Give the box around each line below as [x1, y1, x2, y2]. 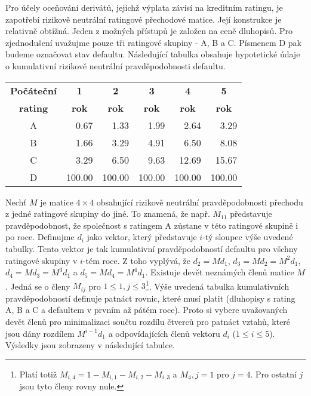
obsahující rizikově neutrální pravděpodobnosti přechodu [96, 195, 303, 208]
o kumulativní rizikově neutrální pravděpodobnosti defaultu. [5, 59, 226, 72]
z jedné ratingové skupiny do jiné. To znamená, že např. [5, 207, 210, 220]
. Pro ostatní [250, 367, 297, 380]
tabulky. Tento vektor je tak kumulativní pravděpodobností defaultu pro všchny [5, 242, 298, 254]
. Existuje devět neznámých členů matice [145, 266, 294, 278]
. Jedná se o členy [5, 280, 70, 292]
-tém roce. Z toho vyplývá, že [82, 254, 190, 266]
